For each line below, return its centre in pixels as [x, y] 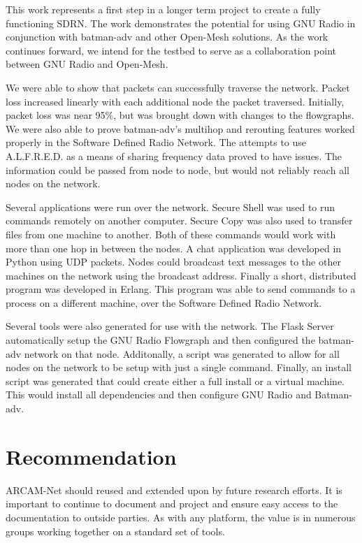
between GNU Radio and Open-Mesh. [87, 64]
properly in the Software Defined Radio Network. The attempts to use [156, 142]
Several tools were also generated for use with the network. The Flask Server [170, 326]
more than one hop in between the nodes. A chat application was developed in [174, 248]
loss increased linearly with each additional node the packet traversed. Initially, [175, 101]
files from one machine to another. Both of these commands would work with [171, 234]
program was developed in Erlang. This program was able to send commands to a [181, 289]
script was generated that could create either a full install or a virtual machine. [175, 381]
